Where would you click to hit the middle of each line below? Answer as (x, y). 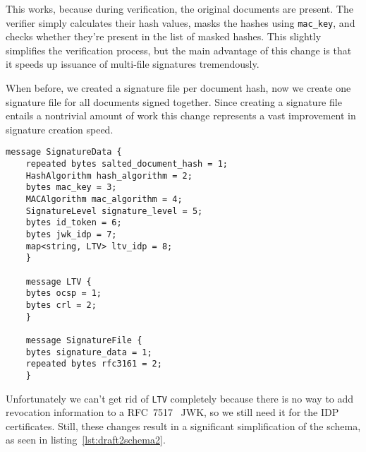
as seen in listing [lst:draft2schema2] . (86, 440)
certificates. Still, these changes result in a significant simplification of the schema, (183, 426)
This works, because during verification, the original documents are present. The (179, 8)
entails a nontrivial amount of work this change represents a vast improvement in (181, 115)
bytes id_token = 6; (74, 223)
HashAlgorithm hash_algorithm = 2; (109, 176)
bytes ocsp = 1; (64, 293)
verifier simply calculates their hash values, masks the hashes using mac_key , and (181, 22)
